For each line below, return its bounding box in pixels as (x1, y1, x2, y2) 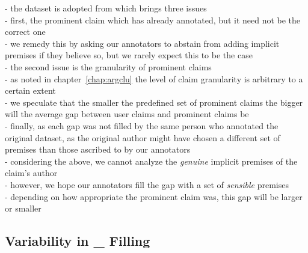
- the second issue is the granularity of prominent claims (5, 60, 212, 73)
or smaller (5, 202, 42, 215)
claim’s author (5, 166, 58, 179)
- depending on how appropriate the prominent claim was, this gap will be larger (5, 190, 303, 203)
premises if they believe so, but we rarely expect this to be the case (5, 49, 253, 61)
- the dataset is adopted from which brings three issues (5, 2, 207, 14)
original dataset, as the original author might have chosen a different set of (5, 131, 280, 144)
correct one (5, 25, 46, 38)
